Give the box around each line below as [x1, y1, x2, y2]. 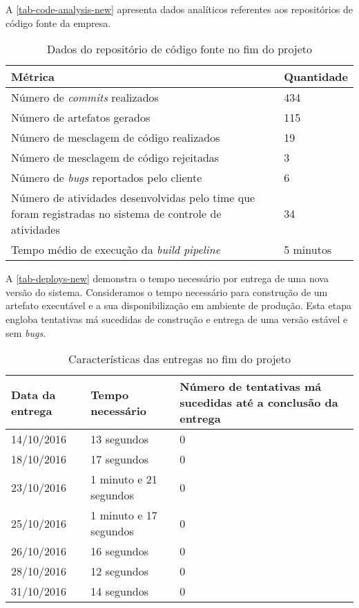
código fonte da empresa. [6, 15, 111, 30]
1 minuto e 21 [90, 471, 157, 488]
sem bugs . [6, 325, 46, 340]
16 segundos [90, 543, 149, 560]
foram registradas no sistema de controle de [11, 205, 222, 222]
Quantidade [284, 68, 348, 85]
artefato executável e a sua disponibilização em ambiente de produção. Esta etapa [6, 298, 351, 313]
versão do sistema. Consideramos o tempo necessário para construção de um [6, 284, 328, 299]
